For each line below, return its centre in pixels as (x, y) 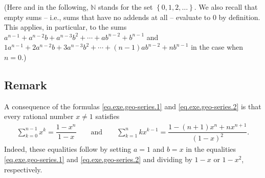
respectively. (23, 169)
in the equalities (211, 149)
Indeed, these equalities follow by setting (68, 149)
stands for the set (125, 7)
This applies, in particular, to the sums (65, 27)
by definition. (239, 17)
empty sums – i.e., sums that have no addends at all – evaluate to (107, 17)
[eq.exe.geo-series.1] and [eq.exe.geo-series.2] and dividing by (98, 159)
